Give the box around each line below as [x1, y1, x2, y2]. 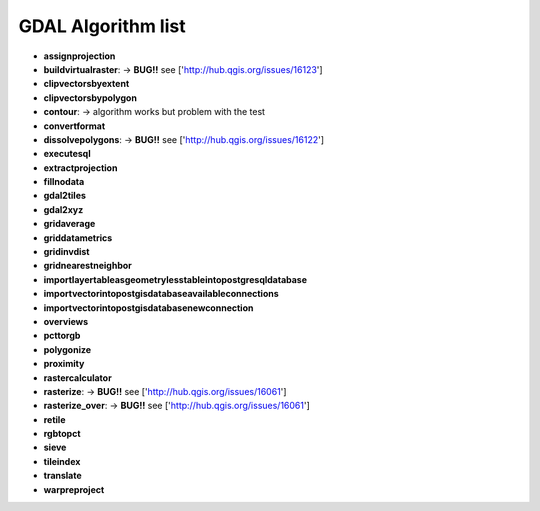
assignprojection [43, 50, 116, 62]
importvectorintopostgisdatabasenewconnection [43, 301, 254, 314]
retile [43, 413, 66, 425]
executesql [43, 148, 91, 160]
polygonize [43, 343, 92, 355]
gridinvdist [43, 246, 90, 258]
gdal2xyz [43, 203, 84, 215]
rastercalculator [43, 371, 112, 384]
